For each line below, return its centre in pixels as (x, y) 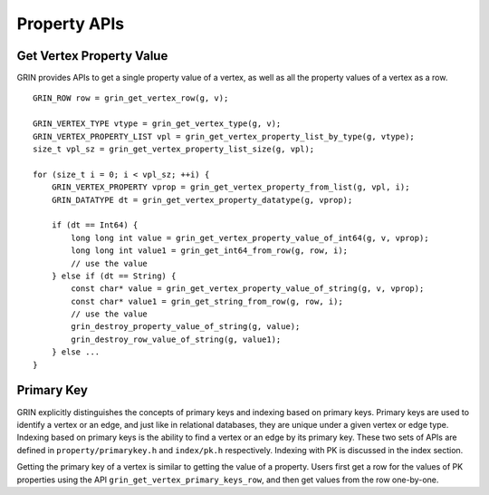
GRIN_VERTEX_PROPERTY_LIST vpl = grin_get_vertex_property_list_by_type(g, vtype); (224, 136)
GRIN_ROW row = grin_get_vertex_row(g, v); (131, 98)
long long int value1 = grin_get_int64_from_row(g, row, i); (210, 251)
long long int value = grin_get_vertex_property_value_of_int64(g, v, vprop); (250, 238)
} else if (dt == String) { (114, 276)
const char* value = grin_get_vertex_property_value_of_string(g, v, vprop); (248, 289)
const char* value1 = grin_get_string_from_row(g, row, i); (207, 301)
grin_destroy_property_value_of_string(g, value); (186, 327)
